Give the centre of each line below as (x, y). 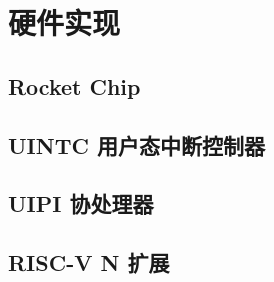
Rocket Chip (74, 85)
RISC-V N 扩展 (89, 262)
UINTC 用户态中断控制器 (136, 144)
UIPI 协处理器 (81, 203)
